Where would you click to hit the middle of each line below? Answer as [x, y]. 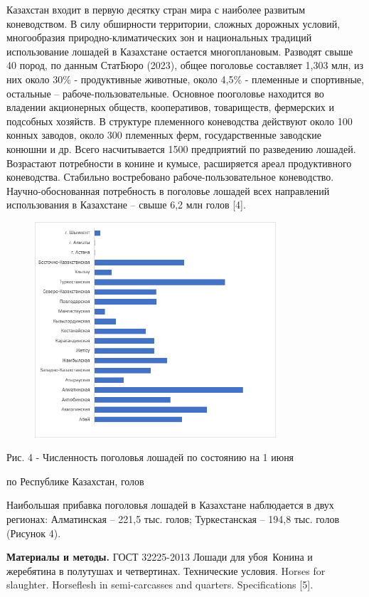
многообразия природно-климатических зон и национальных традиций [159, 37]
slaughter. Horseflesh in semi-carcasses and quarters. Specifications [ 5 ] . [160, 585]
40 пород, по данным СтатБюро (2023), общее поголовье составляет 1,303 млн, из [185, 65]
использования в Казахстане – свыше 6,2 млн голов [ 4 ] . [126, 205]
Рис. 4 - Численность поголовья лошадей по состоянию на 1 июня [150, 457]
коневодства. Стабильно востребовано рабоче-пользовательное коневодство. [170, 177]
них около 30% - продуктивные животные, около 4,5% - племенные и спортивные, [185, 79]
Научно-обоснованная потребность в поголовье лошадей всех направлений [168, 190]
